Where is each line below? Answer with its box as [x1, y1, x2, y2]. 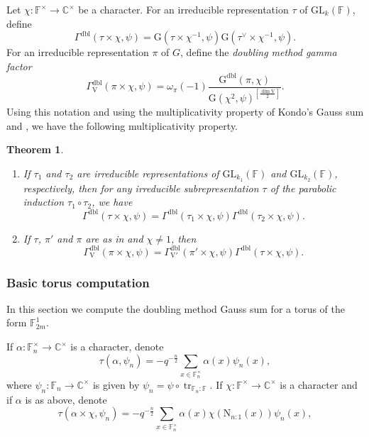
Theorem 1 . [6, 142, 64, 157]
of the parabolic [270, 180, 336, 195]
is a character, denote [70, 339, 164, 354]
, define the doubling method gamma [180, 45, 337, 60]
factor [6, 58, 32, 73]
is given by [92, 377, 140, 392]
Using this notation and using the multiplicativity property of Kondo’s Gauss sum [6, 104, 364, 119]
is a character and [280, 377, 358, 392]
